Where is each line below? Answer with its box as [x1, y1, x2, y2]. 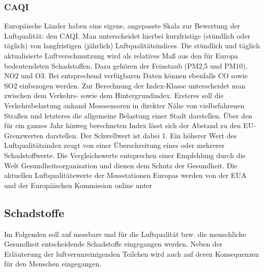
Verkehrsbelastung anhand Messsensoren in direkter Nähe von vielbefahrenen [4, 100, 245, 110]
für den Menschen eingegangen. [4, 258, 102, 269]
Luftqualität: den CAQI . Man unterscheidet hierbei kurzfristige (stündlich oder [4, 30, 251, 41]
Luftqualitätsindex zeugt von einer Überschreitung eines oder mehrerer [4, 140, 225, 150]
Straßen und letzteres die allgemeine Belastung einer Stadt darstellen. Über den [4, 110, 252, 120]
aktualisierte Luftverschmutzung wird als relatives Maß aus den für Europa [4, 50, 238, 61]
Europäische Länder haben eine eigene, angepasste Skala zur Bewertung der [4, 20, 241, 31]
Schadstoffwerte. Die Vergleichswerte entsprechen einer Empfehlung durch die [4, 149, 246, 160]
